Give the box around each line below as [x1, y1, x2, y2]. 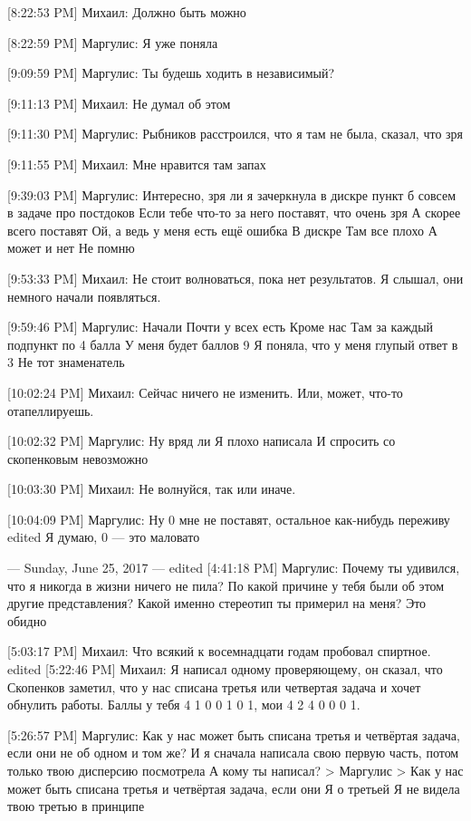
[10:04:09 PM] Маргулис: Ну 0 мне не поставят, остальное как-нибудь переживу [7, 509, 450, 528]
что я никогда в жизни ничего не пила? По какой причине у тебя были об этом [7, 575, 445, 594]
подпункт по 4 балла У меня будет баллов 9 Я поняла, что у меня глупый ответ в [7, 334, 458, 353]
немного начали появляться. [7, 286, 161, 305]
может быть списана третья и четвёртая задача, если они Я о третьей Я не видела [7, 778, 460, 797]
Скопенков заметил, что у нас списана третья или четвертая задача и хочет [7, 677, 421, 696]
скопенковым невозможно [7, 449, 149, 468]
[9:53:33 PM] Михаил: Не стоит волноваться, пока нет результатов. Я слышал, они [7, 268, 464, 287]
